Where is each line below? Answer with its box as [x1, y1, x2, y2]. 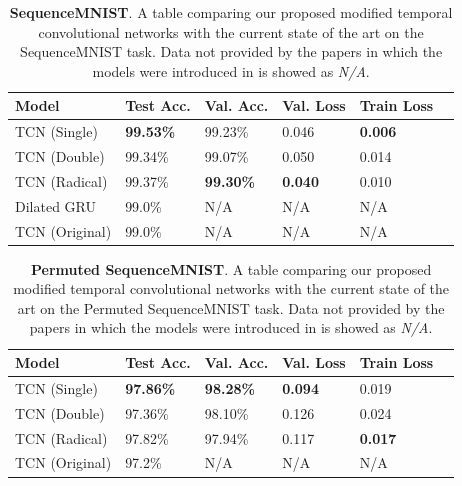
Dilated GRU [15, 195, 96, 216]
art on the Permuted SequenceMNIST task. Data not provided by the [17, 297, 445, 318]
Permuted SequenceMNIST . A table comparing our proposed [30, 258, 432, 279]
